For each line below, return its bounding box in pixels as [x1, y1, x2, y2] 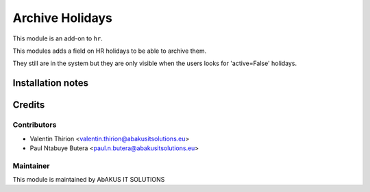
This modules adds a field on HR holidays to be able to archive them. [12, 47, 207, 55]
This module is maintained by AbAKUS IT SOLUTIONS [12, 176, 165, 184]
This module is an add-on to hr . [12, 34, 103, 43]
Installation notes [12, 77, 89, 89]
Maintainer [12, 161, 50, 171]
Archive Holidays [12, 10, 112, 25]
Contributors [12, 120, 57, 130]
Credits [12, 99, 45, 111]
